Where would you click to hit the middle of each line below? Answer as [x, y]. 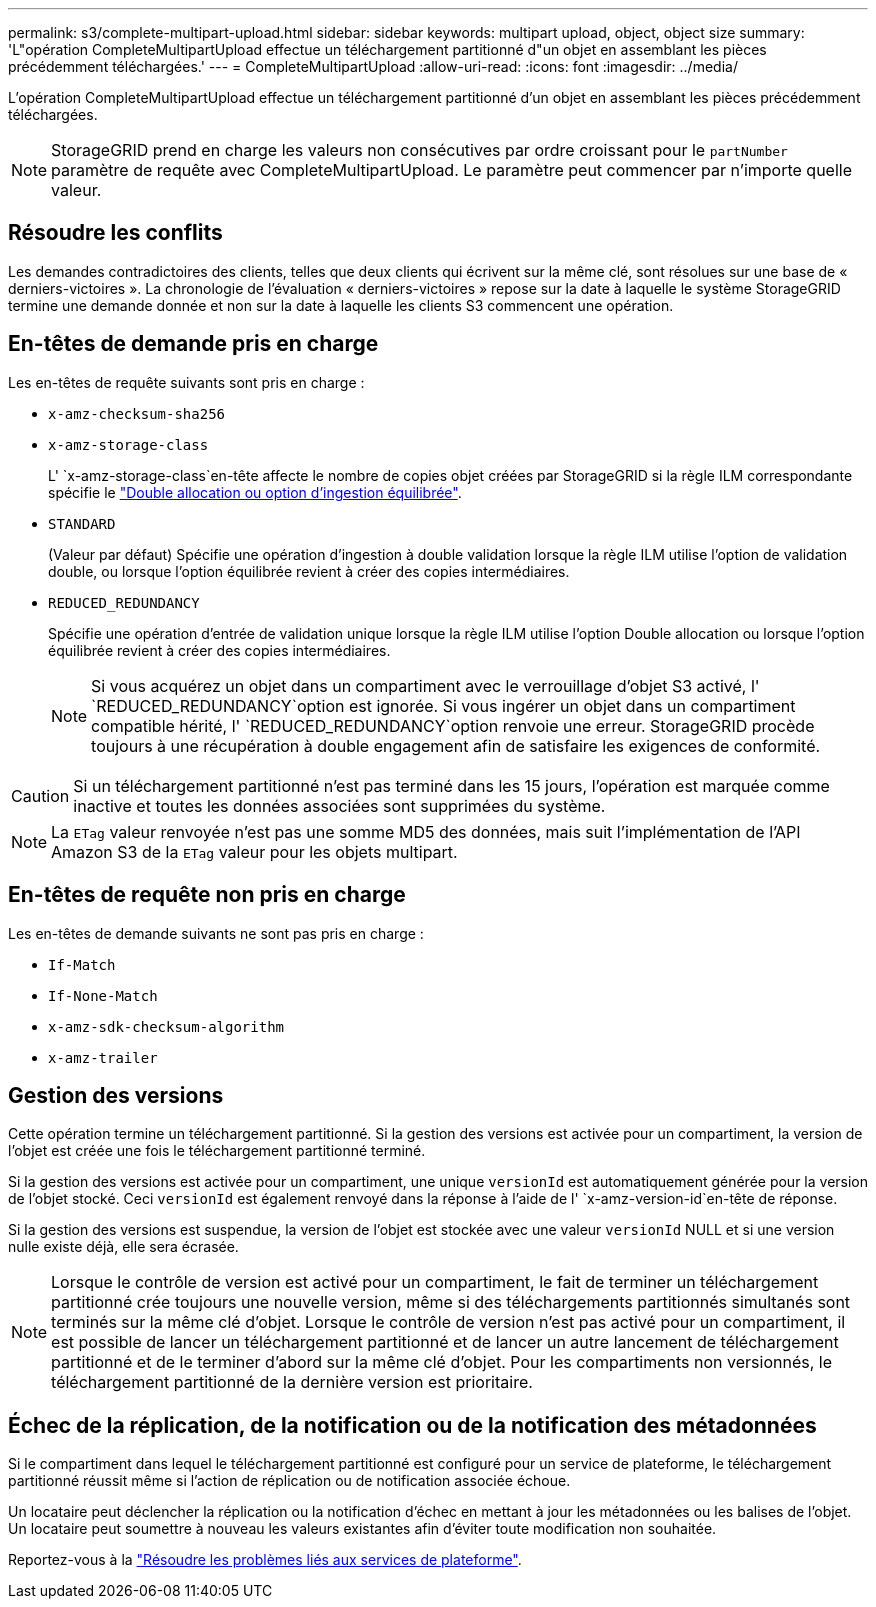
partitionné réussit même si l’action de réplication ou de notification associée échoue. [289, 1481]
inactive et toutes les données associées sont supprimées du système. [339, 805]
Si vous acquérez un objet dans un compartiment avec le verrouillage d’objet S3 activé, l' [425, 685]
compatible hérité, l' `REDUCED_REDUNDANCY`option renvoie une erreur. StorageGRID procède [453, 725]
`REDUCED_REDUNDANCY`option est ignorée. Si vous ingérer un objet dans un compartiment [443, 705]
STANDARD [82, 523]
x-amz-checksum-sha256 [137, 413]
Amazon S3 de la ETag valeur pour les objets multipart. [254, 851]
